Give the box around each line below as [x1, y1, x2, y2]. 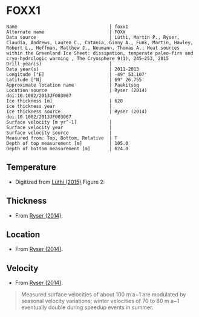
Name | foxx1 [6, 24, 129, 30]
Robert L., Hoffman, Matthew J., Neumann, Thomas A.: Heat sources [6, 45, 180, 51]
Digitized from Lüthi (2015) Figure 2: [15, 178, 105, 185]
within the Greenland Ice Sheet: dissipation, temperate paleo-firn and [6, 50, 194, 56]
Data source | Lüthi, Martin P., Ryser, [6, 34, 180, 40]
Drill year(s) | [6, 61, 113, 67]
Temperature [6, 162, 56, 173]
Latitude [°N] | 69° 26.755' [6, 76, 145, 82]
